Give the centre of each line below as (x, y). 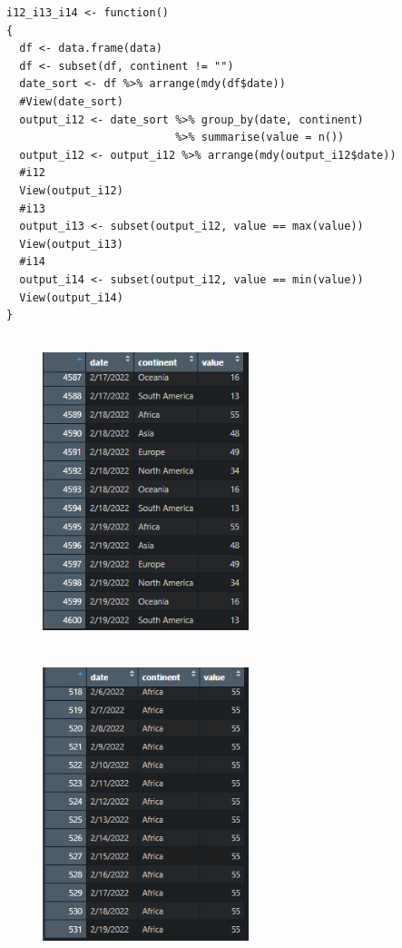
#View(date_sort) (71, 101)
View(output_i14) (71, 297)
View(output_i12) (71, 190)
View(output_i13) (71, 244)
